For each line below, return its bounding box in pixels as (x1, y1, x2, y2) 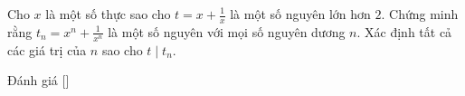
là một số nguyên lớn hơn (230, 5, 371, 23)
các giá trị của (7, 40, 87, 59)
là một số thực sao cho (45, 5, 171, 23)
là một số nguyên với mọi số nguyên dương (108, 22, 346, 41)
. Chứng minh (381, 5, 459, 23)
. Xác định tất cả (356, 22, 452, 41)
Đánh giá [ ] (7, 71, 70, 90)
